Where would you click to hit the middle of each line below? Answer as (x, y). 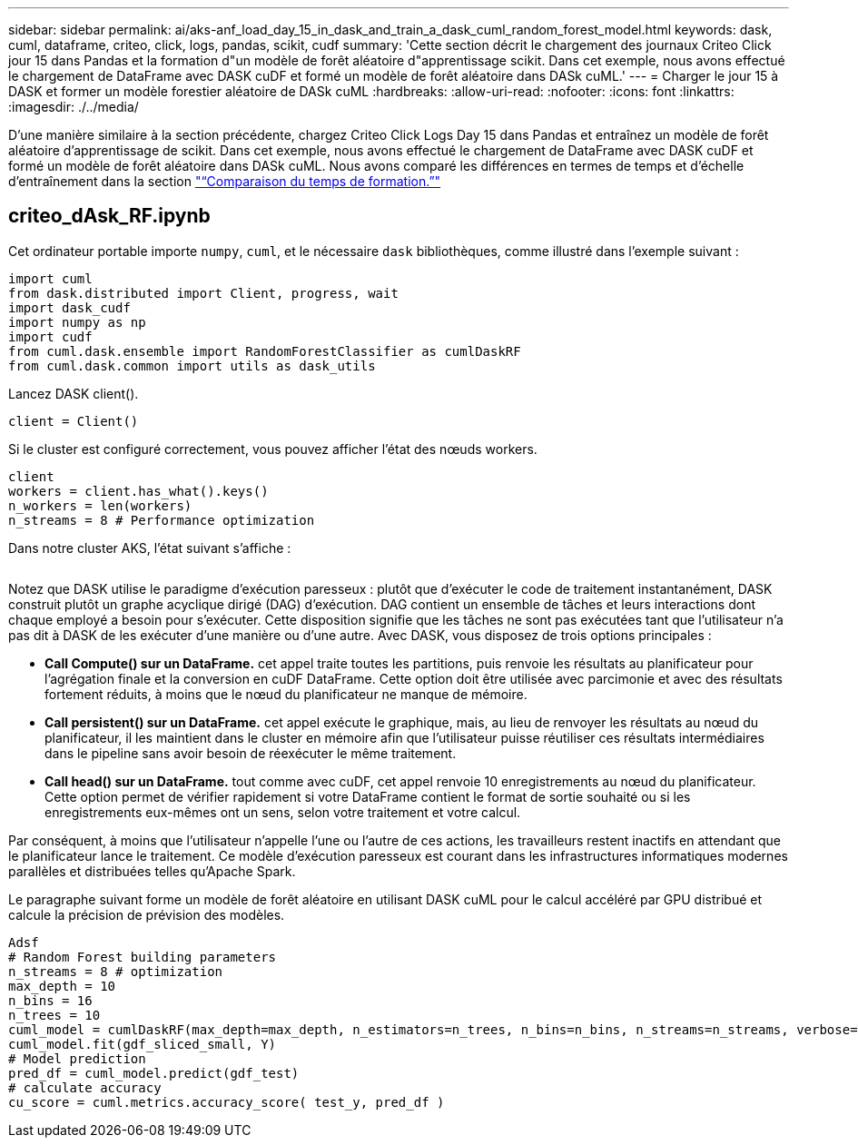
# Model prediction (77, 1058)
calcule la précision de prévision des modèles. (147, 914)
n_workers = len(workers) (100, 505)
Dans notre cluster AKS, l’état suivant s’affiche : (150, 548)
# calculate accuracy (85, 1087)
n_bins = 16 (50, 1000)
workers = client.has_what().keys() (138, 491)
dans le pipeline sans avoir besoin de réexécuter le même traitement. (251, 753)
